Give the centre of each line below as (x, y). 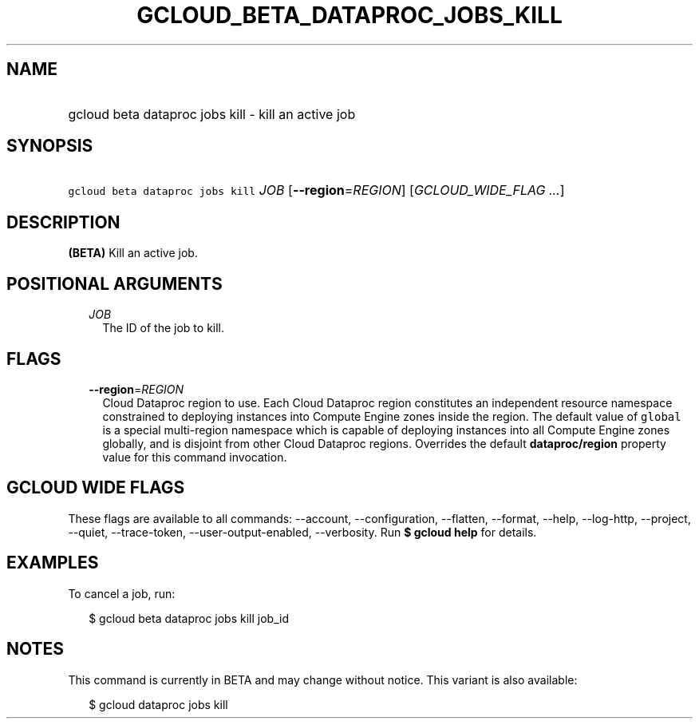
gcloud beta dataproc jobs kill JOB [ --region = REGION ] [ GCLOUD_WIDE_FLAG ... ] (316, 190)
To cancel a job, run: (122, 593)
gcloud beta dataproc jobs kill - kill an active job (212, 114)
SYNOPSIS (50, 146)
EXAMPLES (53, 563)
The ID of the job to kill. (164, 328)
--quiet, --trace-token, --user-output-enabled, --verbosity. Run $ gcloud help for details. (302, 532)
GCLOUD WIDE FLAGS (96, 488)
